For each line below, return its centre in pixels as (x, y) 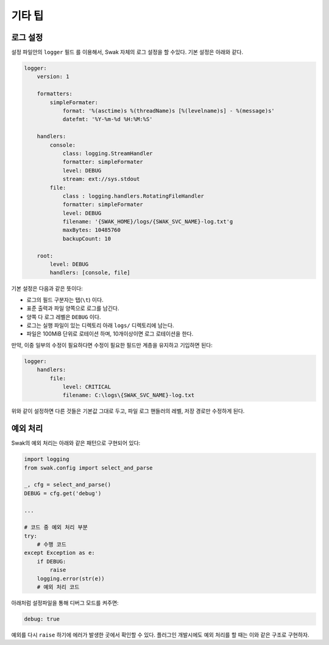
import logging (47, 459)
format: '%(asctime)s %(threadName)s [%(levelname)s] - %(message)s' (169, 111)
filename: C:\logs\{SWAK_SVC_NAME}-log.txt (129, 395)
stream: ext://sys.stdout (101, 179)
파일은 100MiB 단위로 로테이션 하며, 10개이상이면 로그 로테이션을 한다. (110, 334)
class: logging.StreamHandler (108, 153)
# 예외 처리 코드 (58, 587)
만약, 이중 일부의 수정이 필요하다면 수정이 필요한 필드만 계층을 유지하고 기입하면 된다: (112, 345)
